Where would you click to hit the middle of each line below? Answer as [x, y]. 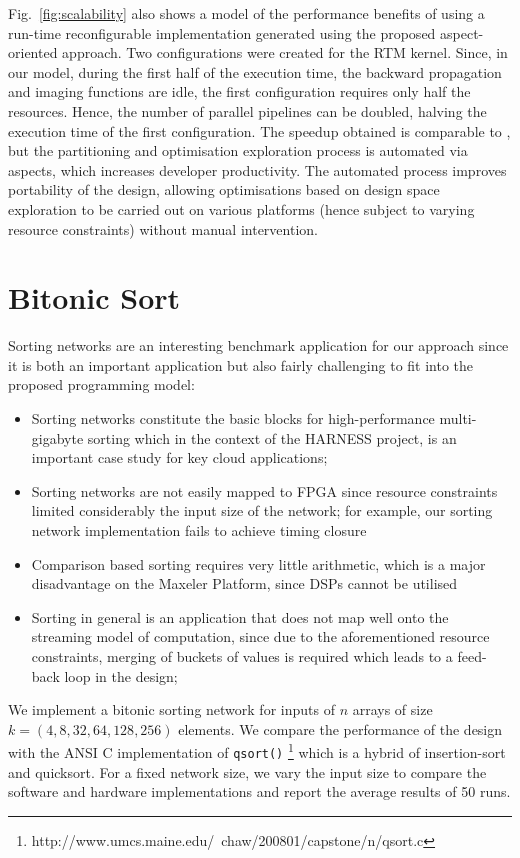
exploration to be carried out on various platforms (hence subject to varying [241, 208]
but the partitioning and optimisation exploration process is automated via [238, 150]
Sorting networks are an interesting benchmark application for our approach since [258, 345]
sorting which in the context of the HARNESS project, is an [272, 437]
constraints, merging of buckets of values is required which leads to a [242, 655]
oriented [33, 52]
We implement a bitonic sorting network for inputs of [171, 709]
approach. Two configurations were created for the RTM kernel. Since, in [285, 52]
